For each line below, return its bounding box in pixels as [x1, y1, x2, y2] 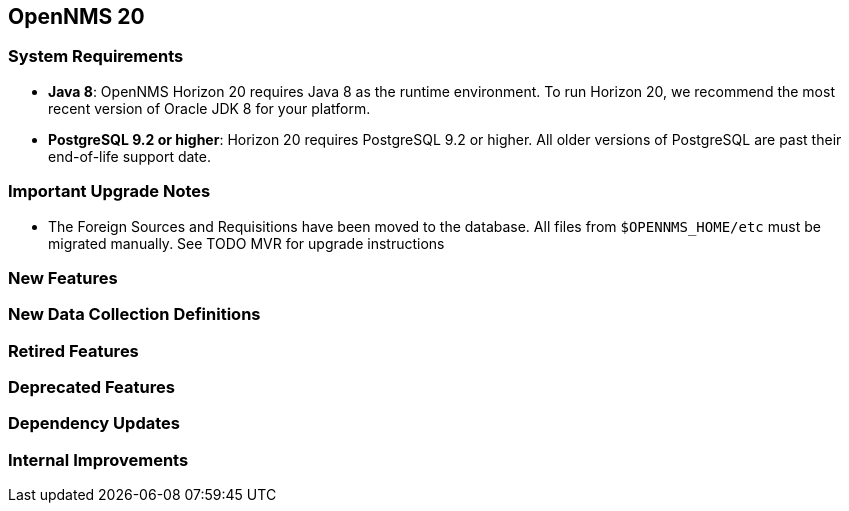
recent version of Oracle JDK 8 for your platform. [48, 99, 371, 117]
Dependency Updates [8, 413, 180, 434]
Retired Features [8, 340, 139, 361]
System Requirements [8, 46, 184, 67]
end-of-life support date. [48, 147, 212, 165]
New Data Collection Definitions [8, 304, 261, 325]
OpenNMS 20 [8, 4, 145, 29]
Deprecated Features [8, 377, 175, 398]
